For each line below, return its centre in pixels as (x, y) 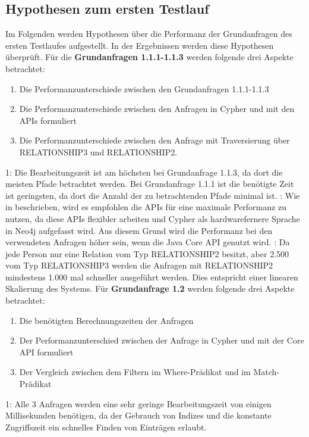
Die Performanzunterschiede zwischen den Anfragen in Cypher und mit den (157, 109)
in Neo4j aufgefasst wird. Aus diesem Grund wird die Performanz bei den (139, 230)
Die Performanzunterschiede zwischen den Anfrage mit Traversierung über (154, 140)
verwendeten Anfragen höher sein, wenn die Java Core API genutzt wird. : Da (148, 242)
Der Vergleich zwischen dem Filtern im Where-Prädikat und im (135, 372)
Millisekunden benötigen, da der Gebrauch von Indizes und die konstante (138, 415)
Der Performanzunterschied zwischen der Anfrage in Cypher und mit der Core (162, 340)
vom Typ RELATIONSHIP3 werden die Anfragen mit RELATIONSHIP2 (139, 265)
